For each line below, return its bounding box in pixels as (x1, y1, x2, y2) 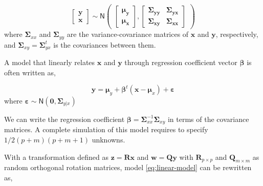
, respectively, (215, 29, 258, 39)
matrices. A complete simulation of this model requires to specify (4, 124, 208, 135)
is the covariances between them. (53, 39, 156, 50)
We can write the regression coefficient (4, 113, 125, 124)
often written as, (4, 67, 56, 77)
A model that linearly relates (4, 57, 95, 67)
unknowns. (92, 134, 125, 145)
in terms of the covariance (167, 113, 249, 124)
